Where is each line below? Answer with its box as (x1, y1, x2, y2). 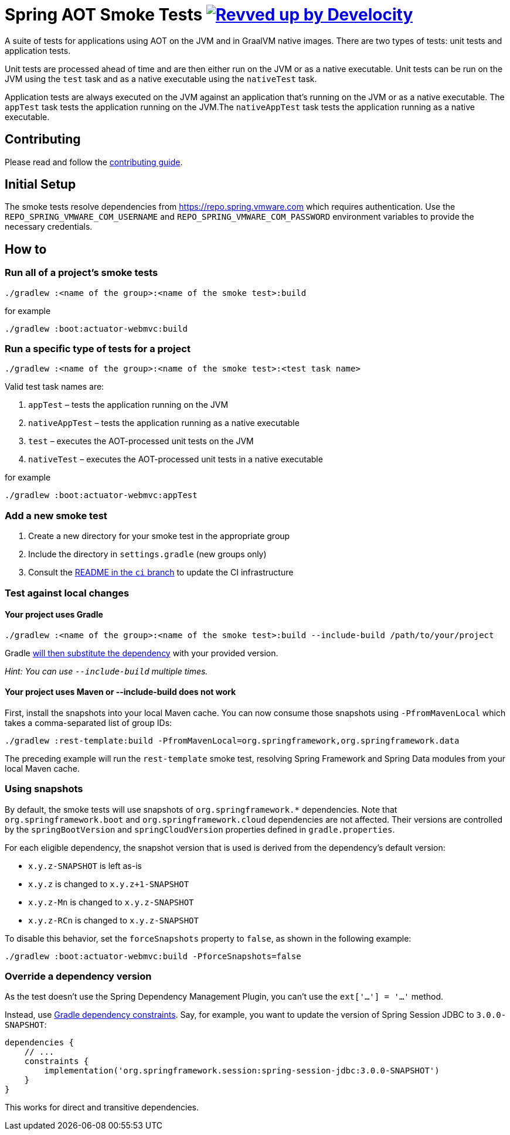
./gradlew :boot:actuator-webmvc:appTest (5, 490, 198, 500)
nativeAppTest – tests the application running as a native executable (28, 418, 300, 428)
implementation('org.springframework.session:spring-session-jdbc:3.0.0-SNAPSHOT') (44, 1066, 440, 1076)
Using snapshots (5, 783, 83, 795)
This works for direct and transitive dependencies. (5, 1102, 199, 1113)
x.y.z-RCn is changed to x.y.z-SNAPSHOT (28, 915, 199, 925)
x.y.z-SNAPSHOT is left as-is (28, 860, 142, 871)
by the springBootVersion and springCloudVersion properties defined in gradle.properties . (5, 824, 395, 834)
